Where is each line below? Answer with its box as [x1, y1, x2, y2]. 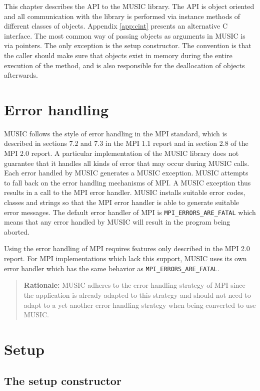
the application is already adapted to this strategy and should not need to [23, 289, 251, 300]
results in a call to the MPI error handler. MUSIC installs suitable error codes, [4, 187, 245, 198]
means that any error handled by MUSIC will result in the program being [4, 217, 230, 227]
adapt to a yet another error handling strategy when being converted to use [23, 299, 256, 310]
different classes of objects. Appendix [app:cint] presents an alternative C [4, 21, 228, 31]
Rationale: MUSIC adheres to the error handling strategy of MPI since [23, 280, 245, 290]
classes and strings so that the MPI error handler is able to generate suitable [4, 197, 239, 208]
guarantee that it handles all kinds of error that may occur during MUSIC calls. [4, 157, 249, 168]
